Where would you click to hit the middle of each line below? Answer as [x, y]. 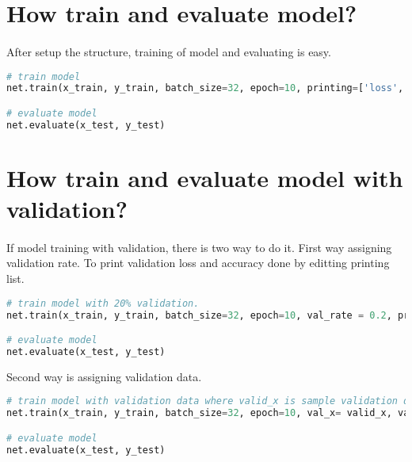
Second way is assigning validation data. [104, 376]
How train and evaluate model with [205, 177]
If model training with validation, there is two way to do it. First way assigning [199, 247]
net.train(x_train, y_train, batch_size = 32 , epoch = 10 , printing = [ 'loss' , [205, 88]
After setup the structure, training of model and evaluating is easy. [169, 51]
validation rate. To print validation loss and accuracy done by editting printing [198, 263]
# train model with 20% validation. [103, 303]
